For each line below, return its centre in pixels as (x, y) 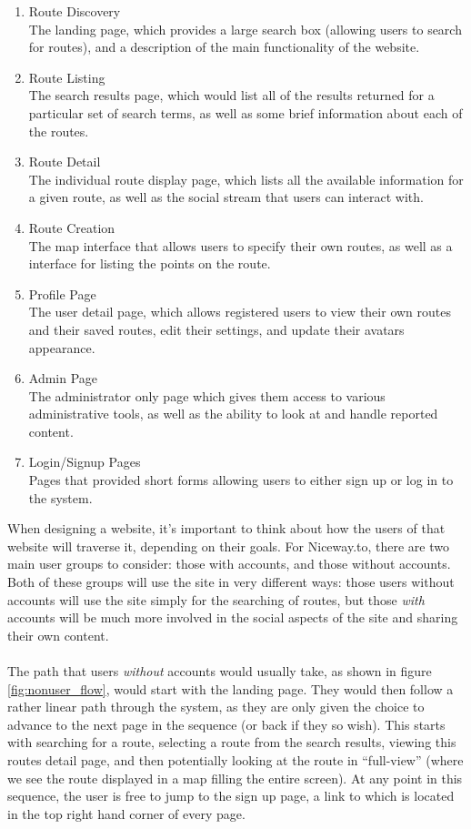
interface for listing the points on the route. (150, 263)
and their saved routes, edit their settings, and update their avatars (216, 329)
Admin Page (63, 378)
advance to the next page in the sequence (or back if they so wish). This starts (226, 724)
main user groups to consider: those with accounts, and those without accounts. (229, 564)
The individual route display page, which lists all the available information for (246, 179)
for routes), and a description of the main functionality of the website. (224, 47)
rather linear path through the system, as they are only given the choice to (216, 707)
